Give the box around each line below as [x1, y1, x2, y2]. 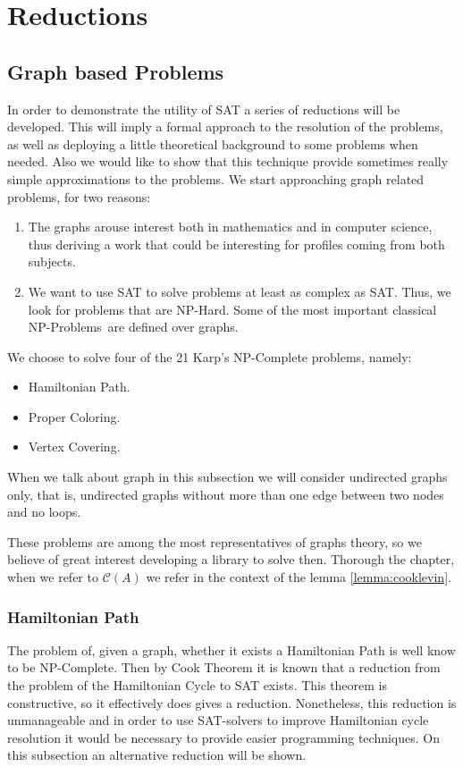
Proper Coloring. [28, 407, 121, 426]
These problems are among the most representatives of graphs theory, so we [7, 532, 422, 551]
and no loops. [7, 502, 81, 521]
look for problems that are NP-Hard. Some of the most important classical [28, 299, 437, 318]
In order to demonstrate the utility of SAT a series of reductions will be [7, 99, 400, 118]
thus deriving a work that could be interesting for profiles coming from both [28, 234, 445, 253]
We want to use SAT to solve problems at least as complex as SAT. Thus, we [28, 282, 451, 300]
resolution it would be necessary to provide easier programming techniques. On [7, 728, 441, 746]
